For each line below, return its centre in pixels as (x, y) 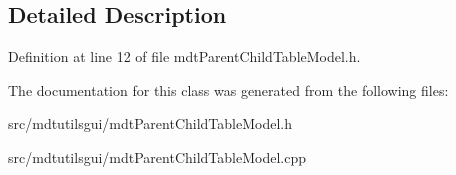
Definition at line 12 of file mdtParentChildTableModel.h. (184, 56)
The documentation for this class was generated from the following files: (228, 89)
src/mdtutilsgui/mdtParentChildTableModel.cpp (157, 156)
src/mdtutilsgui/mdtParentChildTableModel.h (150, 123)
